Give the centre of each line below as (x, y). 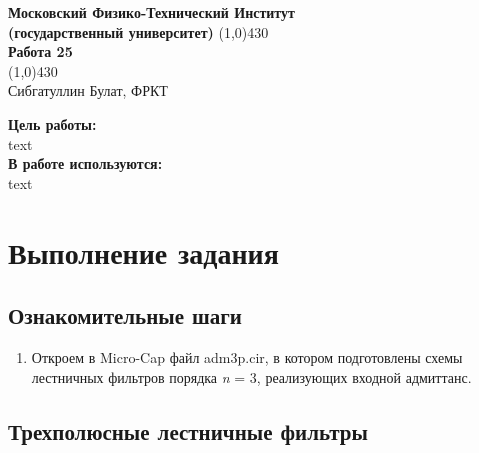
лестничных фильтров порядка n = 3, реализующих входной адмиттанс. (251, 376)
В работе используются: (85, 163)
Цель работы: (52, 123)
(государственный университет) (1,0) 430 (138, 31)
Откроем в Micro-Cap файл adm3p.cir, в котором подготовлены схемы (247, 356)
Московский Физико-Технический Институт (151, 12)
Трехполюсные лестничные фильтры (188, 430)
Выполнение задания (143, 251)
